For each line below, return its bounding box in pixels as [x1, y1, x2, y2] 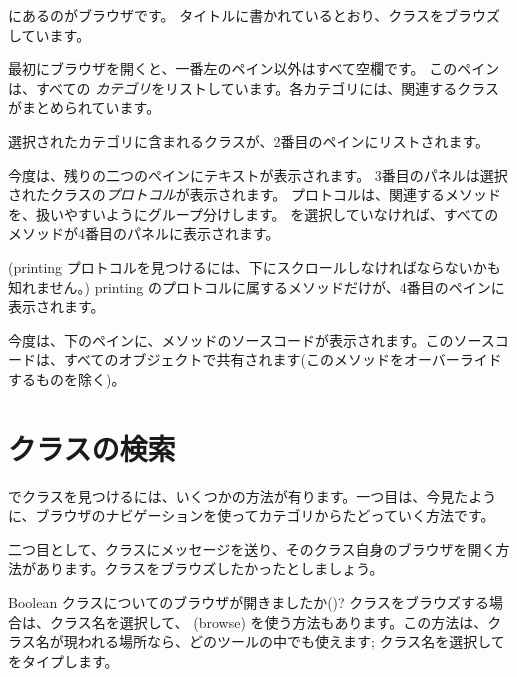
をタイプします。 [8, 650, 119, 671]
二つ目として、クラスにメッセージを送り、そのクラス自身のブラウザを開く [8, 538, 496, 559]
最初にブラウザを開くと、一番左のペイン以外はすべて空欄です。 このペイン [8, 58, 500, 79]
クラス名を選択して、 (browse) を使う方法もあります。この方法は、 [49, 611, 488, 632]
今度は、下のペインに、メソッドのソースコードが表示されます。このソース [8, 329, 495, 350]
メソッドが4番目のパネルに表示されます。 [8, 223, 280, 244]
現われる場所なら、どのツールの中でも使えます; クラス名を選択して [63, 631, 505, 652]
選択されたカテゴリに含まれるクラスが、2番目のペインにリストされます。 [8, 130, 490, 151]
